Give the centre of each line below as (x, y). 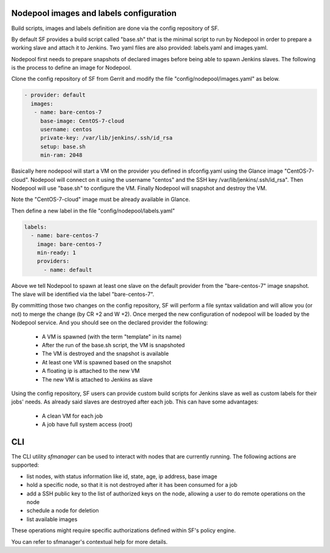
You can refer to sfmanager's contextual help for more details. (90, 541)
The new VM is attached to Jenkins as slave (97, 379)
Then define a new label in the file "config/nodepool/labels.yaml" (93, 211)
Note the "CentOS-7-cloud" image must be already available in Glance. (101, 200)
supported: (25, 465)
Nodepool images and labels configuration (94, 13)
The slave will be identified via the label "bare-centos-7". (83, 295)
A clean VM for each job (72, 416)
